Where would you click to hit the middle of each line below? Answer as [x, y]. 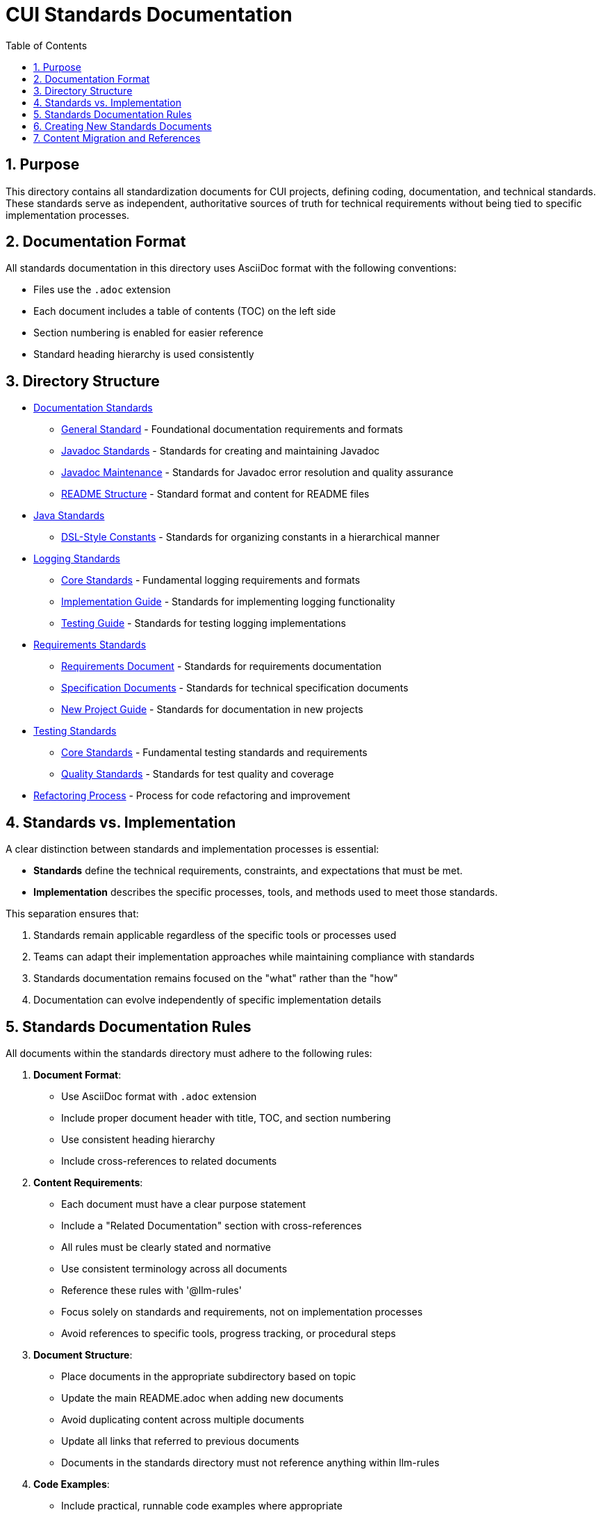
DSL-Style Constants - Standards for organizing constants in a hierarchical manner [250, 537]
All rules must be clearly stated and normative [166, 1247]
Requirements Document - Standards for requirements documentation [221, 666]
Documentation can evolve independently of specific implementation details [207, 1000]
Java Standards [69, 516]
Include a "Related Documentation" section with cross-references [212, 1225]
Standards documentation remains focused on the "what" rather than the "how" [216, 978]
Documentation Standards [93, 408]
